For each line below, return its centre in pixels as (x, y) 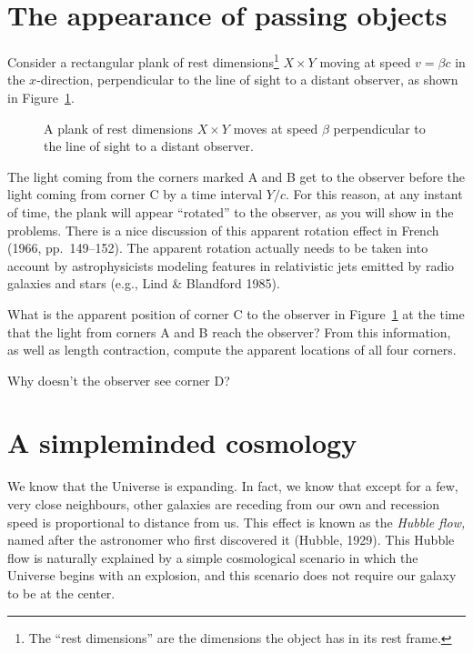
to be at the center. (61, 593)
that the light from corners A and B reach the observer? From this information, (229, 332)
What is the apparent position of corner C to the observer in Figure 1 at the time (236, 313)
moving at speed (365, 61)
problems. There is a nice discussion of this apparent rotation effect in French (223, 230)
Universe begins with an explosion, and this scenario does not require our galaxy (232, 575)
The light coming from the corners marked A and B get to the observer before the (236, 176)
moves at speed (276, 128)
